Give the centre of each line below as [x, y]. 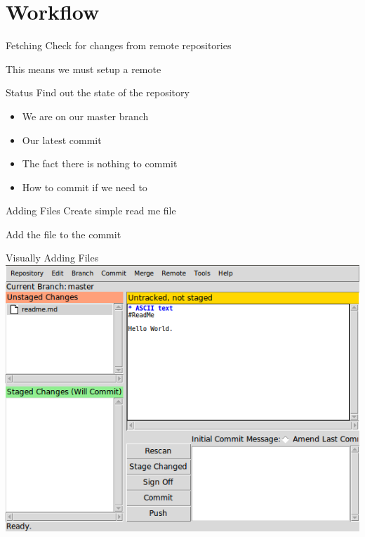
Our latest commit [62, 140]
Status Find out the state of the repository [98, 92]
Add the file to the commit [64, 234]
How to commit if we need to [85, 187]
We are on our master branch [85, 116]
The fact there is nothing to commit [100, 163]
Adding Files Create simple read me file [91, 211]
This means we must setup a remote [84, 69]
